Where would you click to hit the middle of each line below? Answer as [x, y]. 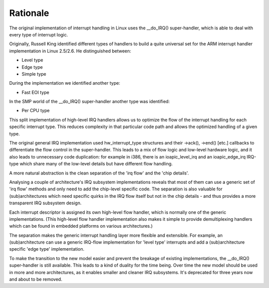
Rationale [29, 13]
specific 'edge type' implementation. [47, 249]
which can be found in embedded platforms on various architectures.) [81, 226]
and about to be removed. [36, 280]
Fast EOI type [35, 92]
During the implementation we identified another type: [65, 83]
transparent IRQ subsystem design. [45, 203]
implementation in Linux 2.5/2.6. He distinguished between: [70, 51]
